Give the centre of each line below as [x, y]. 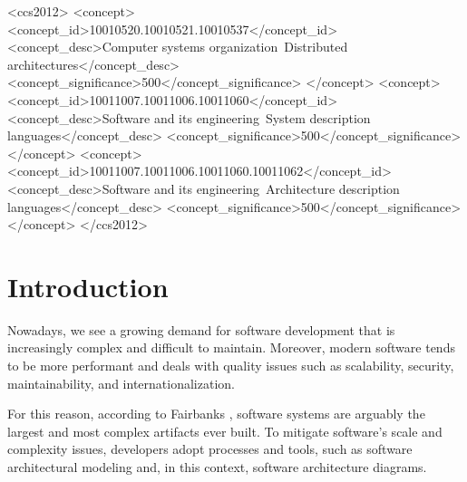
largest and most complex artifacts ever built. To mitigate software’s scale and [225, 431]
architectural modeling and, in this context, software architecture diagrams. [217, 467]
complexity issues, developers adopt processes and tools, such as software [210, 449]
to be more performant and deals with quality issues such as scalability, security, [231, 366]
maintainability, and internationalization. [121, 383]
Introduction [88, 286]
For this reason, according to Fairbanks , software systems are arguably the [216, 414]
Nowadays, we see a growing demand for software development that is [201, 329]
